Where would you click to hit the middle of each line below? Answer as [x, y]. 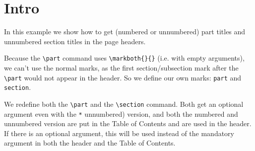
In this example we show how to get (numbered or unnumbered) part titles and [125, 32]
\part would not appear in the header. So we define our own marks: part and [123, 77]
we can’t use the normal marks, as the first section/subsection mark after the [121, 67]
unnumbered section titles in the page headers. [75, 41]
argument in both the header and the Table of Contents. [90, 143]
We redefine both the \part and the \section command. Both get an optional [124, 104]
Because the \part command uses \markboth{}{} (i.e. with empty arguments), [124, 58]
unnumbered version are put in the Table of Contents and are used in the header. [128, 123]
